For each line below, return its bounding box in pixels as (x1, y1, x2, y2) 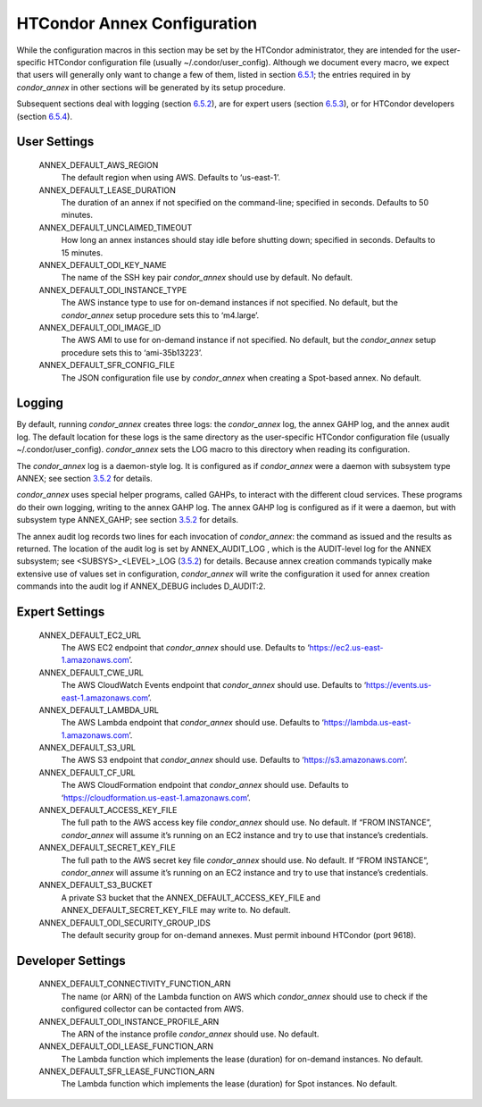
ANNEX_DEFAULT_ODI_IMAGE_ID (38, 322, 162, 332)
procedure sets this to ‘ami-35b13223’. (61, 347, 203, 357)
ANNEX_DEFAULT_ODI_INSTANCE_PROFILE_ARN (38, 1016, 220, 1027)
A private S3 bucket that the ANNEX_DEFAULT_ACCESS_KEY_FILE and (61, 892, 320, 902)
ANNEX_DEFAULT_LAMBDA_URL (38, 704, 160, 715)
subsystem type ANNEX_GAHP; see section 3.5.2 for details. (16, 515, 239, 525)
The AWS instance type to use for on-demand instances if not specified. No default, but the (61, 298, 399, 308)
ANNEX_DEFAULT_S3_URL (38, 742, 136, 753)
